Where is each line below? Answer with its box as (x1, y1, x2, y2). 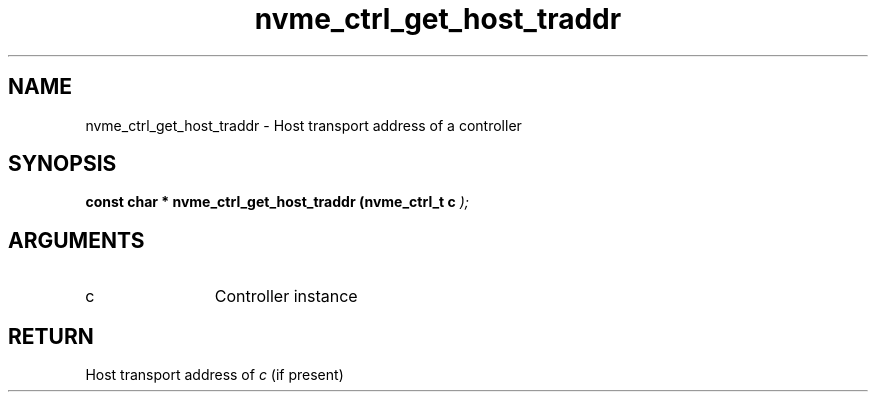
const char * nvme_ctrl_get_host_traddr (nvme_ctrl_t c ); (85, 193, 470, 211)
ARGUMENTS (8, 227, 145, 253)
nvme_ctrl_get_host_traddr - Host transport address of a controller (85, 116, 522, 134)
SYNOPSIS (8, 151, 117, 177)
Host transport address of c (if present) (85, 366, 344, 384)
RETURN (8, 323, 94, 349)
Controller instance (214, 286, 358, 307)
